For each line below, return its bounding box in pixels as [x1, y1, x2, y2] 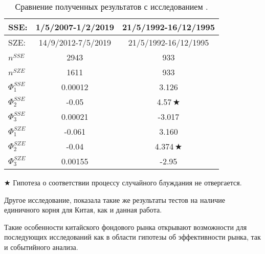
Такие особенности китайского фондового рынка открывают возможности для [4, 221, 247, 232]
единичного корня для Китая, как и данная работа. [4, 204, 162, 215]
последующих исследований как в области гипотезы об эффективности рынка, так [4, 231, 261, 242]
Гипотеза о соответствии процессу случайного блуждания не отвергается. [13, 177, 242, 187]
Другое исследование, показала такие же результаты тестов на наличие [4, 194, 226, 205]
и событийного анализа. [4, 241, 78, 252]
